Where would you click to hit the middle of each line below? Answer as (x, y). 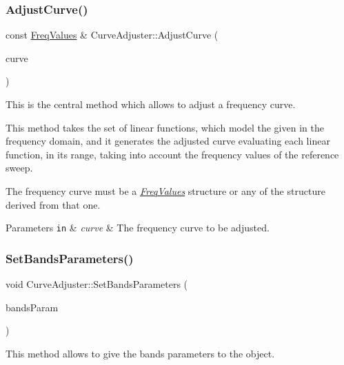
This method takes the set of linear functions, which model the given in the (165, 127)
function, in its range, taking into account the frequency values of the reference (172, 154)
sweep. (19, 168)
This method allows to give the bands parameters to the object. (140, 353)
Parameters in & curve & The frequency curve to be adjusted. (138, 228)
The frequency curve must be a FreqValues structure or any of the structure (165, 190)
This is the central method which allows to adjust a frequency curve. (151, 104)
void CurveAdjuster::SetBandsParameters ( (97, 284)
